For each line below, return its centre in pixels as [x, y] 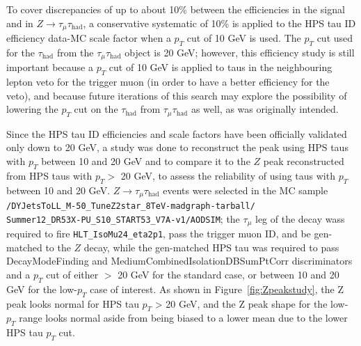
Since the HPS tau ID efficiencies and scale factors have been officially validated [177, 133]
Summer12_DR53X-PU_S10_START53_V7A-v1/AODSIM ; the [123, 218]
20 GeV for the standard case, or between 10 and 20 [228, 274]
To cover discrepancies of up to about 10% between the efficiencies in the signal [176, 9]
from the [75, 52]
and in [20, 23]
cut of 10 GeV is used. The [244, 38]
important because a [50, 67]
